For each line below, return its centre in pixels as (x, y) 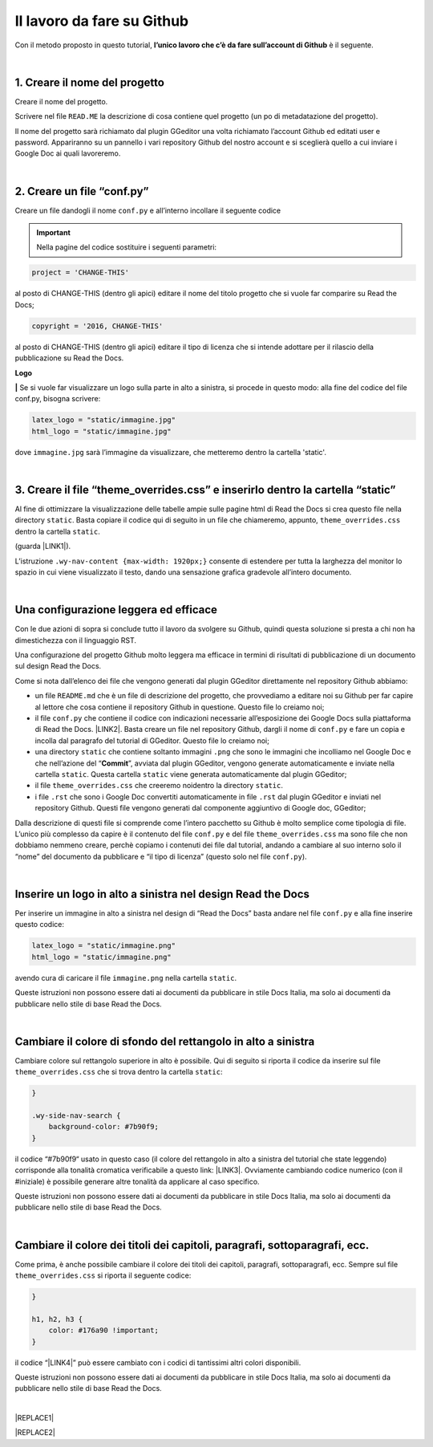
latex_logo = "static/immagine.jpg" (104, 420)
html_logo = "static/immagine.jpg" (101, 431)
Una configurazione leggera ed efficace (116, 610)
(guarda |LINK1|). (43, 547)
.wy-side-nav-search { (76, 1115)
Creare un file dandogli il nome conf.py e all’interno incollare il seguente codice (148, 210)
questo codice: (39, 925)
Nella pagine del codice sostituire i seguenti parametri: (126, 247)
